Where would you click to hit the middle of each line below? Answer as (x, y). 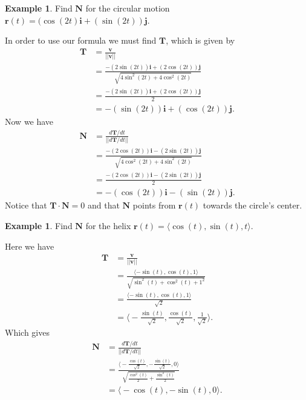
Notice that (26, 205)
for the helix (108, 226)
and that (103, 205)
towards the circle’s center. (252, 205)
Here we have (30, 246)
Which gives (27, 332)
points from (154, 205)
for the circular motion (128, 8)
